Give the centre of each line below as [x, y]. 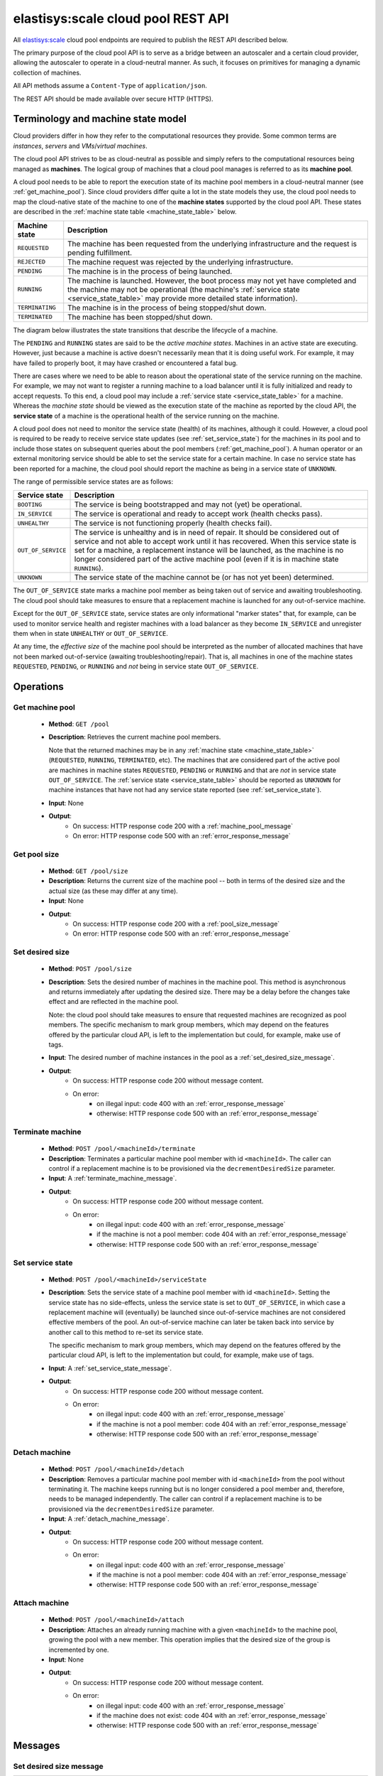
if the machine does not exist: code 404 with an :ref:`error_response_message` [212, 1715]
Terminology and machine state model [100, 119]
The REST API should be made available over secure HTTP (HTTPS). [113, 99]
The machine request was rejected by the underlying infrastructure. [181, 261]
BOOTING [30, 504]
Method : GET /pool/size [88, 871]
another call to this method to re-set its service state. [126, 1332]
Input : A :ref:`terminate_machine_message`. [113, 1179]
